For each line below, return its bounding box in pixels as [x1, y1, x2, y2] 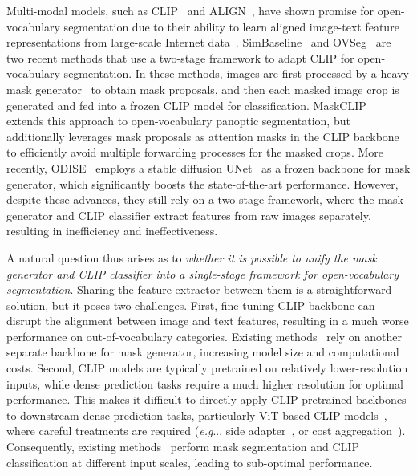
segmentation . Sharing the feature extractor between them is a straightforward [6, 281, 392, 298]
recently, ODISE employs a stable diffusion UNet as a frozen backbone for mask [6, 159, 411, 176]
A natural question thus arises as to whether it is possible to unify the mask [6, 249, 377, 266]
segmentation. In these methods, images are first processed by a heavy [63, 65, 409, 82]
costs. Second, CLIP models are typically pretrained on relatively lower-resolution [6, 360, 408, 376]
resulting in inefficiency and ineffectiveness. [6, 222, 218, 239]
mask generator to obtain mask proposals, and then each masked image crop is [6, 80, 399, 97]
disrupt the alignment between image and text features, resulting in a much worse [6, 312, 409, 329]
